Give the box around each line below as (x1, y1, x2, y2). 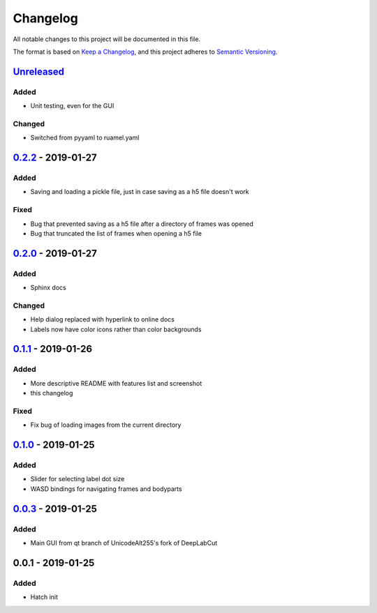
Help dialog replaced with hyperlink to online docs (30, 315, 175, 324)
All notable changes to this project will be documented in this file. (13, 35, 201, 43)
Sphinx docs (30, 283, 66, 292)
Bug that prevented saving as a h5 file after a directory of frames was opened (30, 220, 254, 228)
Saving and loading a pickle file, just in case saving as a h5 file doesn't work (30, 188, 249, 196)
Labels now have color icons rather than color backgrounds (30, 325, 202, 333)
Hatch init (30, 593, 59, 601)
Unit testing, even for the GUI (30, 102, 114, 110)
